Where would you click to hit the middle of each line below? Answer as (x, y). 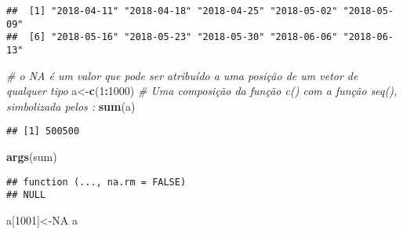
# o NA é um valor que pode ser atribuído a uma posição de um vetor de (182, 75)
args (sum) (32, 157)
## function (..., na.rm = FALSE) (96, 182)
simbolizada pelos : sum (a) (71, 106)
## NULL (26, 195)
